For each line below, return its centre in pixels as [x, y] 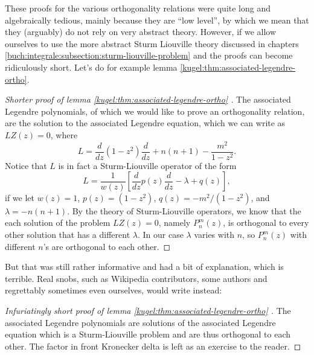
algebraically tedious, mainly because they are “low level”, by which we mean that [157, 20]
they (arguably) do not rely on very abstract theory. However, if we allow [141, 32]
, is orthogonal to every [266, 222]
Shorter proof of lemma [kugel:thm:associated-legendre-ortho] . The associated [148, 99]
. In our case [160, 235]
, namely [175, 222]
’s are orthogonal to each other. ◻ [107, 246]
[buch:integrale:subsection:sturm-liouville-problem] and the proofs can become [149, 55]
